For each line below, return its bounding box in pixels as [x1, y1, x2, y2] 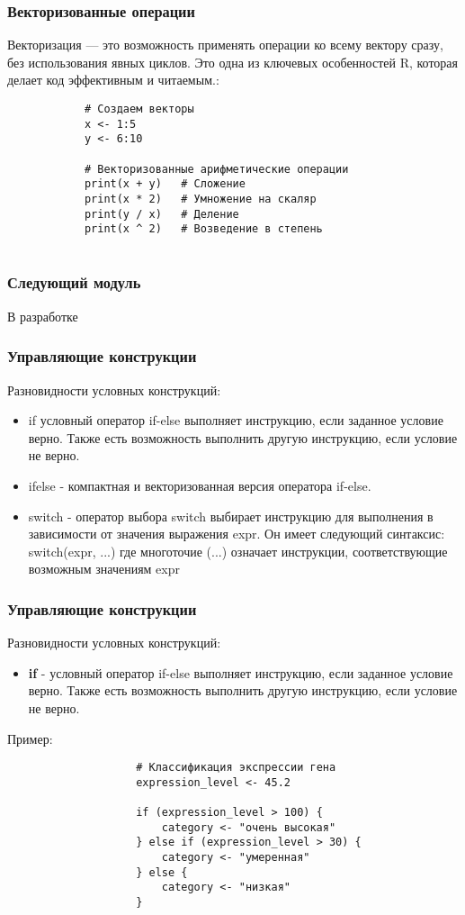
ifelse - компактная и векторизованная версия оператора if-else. [28, 476, 371, 494]
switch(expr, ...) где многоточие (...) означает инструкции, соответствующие [28, 541, 448, 560]
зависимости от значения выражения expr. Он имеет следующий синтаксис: [28, 524, 445, 543]
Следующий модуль [7, 271, 141, 294]
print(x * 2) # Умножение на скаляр [84, 192, 317, 205]
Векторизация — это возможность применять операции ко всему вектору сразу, [7, 35, 443, 54]
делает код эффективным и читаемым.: [7, 70, 219, 89]
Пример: [7, 729, 53, 747]
